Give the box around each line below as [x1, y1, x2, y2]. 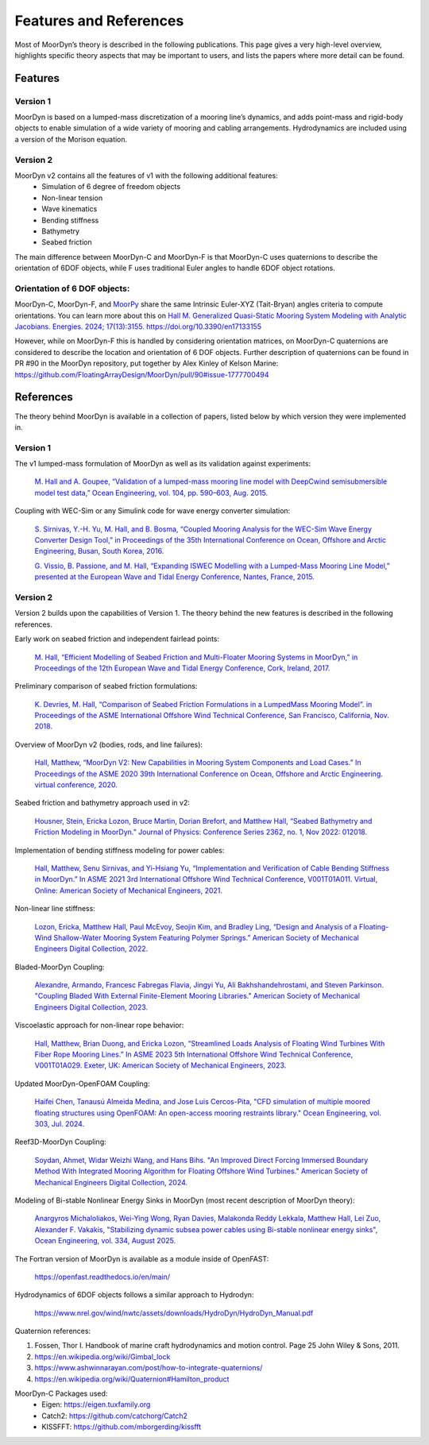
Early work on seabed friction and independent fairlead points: [14, 634, 220, 643]
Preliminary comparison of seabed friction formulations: [14, 682, 198, 691]
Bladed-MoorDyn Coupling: [14, 962, 105, 972]
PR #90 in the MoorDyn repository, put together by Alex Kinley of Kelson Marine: [14, 358, 279, 369]
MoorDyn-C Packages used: [14, 1389, 108, 1398]
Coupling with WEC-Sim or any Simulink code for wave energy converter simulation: [14, 506, 291, 516]
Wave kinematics [41, 204, 98, 214]
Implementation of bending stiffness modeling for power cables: [14, 845, 225, 855]
